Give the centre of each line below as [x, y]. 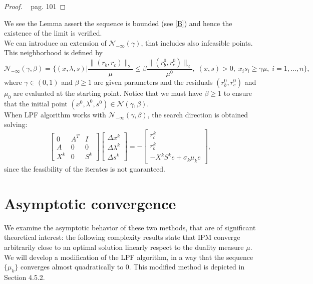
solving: [16, 124]
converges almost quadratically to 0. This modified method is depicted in [133, 267]
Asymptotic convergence [90, 203]
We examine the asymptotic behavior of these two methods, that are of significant [130, 227]
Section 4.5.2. [25, 277]
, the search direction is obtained [198, 114]
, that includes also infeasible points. [197, 42]
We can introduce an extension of [55, 42]
